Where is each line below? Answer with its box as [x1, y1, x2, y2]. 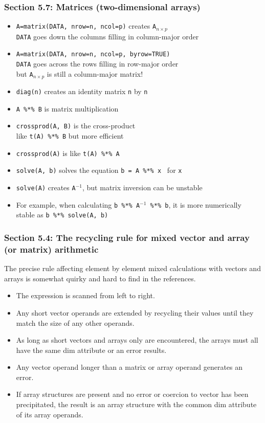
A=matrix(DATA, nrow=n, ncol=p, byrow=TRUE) [16, 51, 170, 58]
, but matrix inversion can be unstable [82, 182, 203, 193]
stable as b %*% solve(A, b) [16, 209, 108, 220]
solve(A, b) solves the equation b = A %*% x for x [16, 165, 182, 175]
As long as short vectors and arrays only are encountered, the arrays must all [16, 335, 258, 345]
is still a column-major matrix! [47, 68, 143, 79]
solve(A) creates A [16, 182, 76, 193]
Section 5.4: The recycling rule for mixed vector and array [4, 231, 250, 243]
